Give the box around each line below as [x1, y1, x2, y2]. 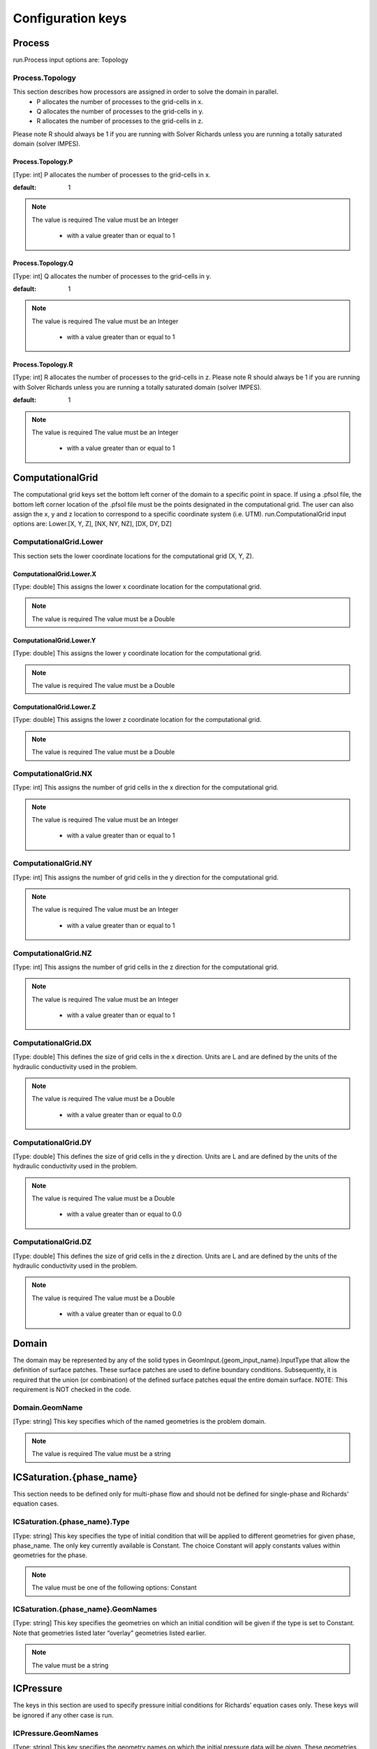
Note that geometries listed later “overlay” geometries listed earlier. [13, 1629, 207, 1637]
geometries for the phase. [13, 1551, 88, 1559]
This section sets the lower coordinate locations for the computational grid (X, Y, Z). [13, 551, 254, 560]
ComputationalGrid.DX [13, 1038, 92, 1047]
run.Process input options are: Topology [13, 56, 128, 64]
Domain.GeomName [13, 1403, 83, 1412]
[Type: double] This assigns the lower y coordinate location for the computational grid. [13, 649, 262, 658]
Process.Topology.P [13, 157, 73, 166]
